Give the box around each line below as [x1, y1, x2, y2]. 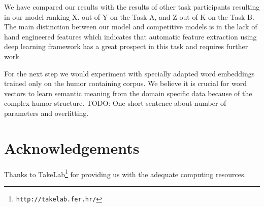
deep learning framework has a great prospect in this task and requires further [4, 41, 248, 52]
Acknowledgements [4, 137, 140, 158]
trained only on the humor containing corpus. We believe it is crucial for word [4, 78, 247, 89]
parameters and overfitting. [4, 107, 89, 118]
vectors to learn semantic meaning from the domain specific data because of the [4, 88, 252, 98]
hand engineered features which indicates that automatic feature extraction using [4, 31, 257, 42]
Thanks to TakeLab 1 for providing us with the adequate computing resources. [4, 167, 246, 179]
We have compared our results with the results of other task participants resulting [4, 2, 260, 12]
